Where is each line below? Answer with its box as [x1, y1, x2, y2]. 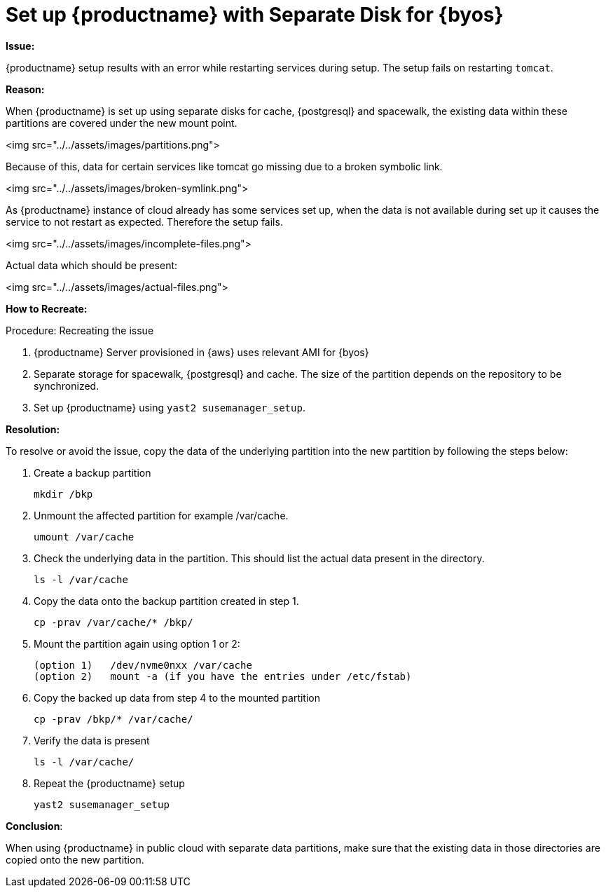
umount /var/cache [34, 531, 135, 543]
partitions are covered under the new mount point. [6, 116, 237, 129]
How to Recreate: [6, 302, 88, 315]
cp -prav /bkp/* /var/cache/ [34, 713, 193, 725]
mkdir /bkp [34, 488, 93, 500]
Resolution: [6, 423, 60, 435]
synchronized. [34, 379, 99, 392]
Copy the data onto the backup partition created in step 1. [34, 594, 299, 607]
